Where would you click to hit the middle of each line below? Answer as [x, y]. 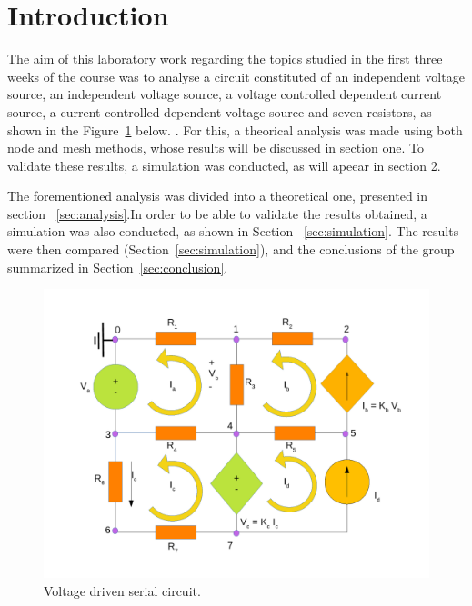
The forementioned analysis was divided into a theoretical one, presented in [218, 196]
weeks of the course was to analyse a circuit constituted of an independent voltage [236, 76]
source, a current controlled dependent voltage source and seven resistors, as [220, 111]
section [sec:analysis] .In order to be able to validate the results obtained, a [217, 213]
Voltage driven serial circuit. [122, 590]
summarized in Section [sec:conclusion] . [118, 267]
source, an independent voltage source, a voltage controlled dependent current [225, 94]
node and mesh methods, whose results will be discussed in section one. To [216, 148]
